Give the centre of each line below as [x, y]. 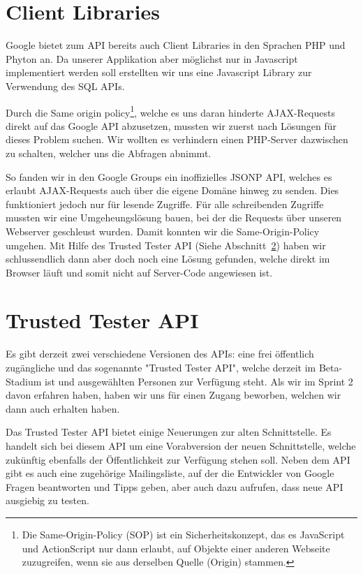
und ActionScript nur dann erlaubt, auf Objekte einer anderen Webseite [176, 548]
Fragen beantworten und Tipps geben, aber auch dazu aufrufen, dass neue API [175, 486]
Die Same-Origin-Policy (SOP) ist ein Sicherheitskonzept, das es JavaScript [183, 534]
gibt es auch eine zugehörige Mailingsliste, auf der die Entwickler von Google [170, 473]
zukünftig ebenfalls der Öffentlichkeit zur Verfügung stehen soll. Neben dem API [178, 459]
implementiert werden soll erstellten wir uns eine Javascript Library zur [159, 72]
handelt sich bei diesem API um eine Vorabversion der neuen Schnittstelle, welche [181, 445]
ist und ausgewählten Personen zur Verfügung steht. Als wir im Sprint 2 [199, 381]
